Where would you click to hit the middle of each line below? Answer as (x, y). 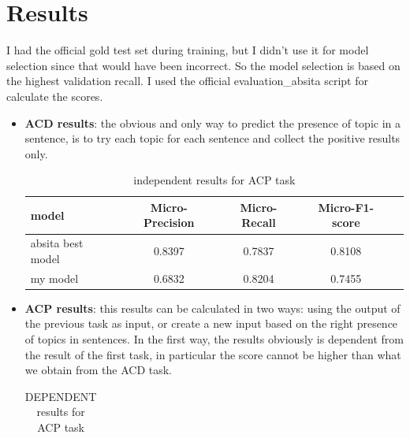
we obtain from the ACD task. (98, 370)
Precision (169, 223)
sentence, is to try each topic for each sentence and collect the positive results (212, 138)
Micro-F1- (346, 207)
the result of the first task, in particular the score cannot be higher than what (213, 354)
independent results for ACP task (214, 180)
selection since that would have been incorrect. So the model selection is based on (203, 65)
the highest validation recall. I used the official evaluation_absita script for (187, 81)
